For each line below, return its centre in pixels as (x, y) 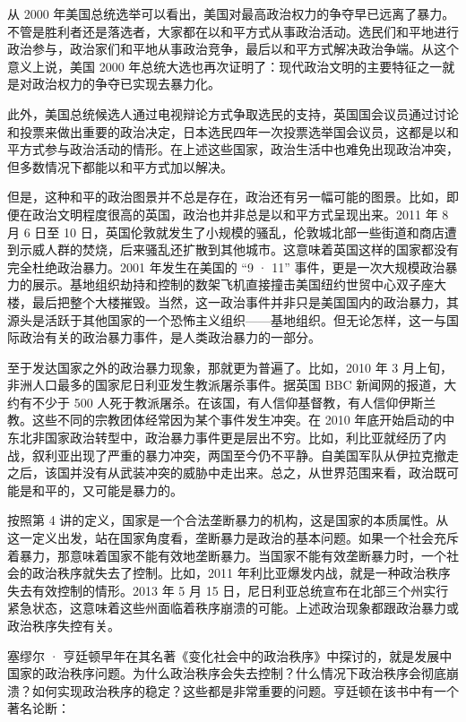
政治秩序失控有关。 (64, 625)
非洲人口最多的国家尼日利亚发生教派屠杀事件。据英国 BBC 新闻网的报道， (226, 385)
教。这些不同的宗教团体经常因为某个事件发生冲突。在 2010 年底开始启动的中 (231, 420)
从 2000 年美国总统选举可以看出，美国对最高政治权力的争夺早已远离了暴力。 (231, 13)
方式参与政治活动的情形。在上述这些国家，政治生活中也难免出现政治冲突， (239, 149)
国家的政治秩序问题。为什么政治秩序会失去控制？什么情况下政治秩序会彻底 (227, 673)
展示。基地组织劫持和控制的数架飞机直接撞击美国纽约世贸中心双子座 (233, 284)
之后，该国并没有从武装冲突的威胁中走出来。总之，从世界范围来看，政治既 (227, 473)
